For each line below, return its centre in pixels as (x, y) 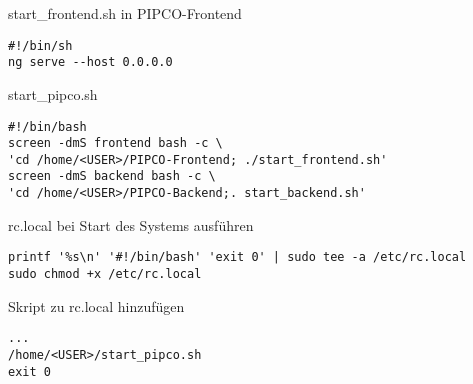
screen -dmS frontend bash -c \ (115, 143)
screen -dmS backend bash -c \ (112, 176)
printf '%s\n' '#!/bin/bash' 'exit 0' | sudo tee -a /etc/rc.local (237, 257)
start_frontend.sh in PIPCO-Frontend (125, 13)
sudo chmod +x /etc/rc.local (105, 274)
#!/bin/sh (40, 45)
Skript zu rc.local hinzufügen (96, 305)
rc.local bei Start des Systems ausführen (131, 224)
